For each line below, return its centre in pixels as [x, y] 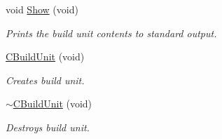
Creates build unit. [45, 80]
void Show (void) [42, 9]
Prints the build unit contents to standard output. [111, 33]
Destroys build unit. [48, 127]
